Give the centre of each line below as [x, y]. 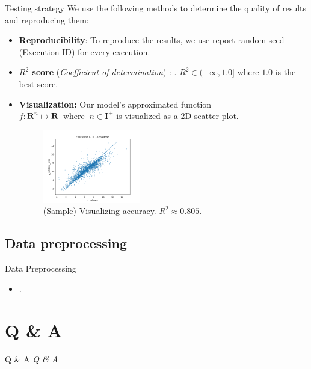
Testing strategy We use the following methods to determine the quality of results [156, 8]
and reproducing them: [47, 20]
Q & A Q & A [32, 358]
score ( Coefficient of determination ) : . [104, 72]
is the [285, 72]
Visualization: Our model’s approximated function [115, 104]
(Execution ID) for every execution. [85, 51]
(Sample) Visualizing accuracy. [100, 211]
